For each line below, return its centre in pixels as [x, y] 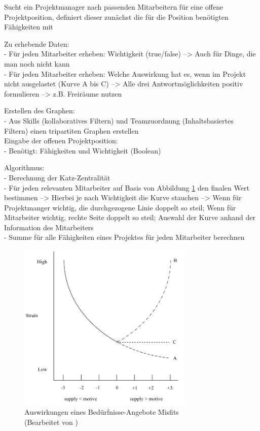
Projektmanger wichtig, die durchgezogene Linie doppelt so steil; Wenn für [120, 207]
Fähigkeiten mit [29, 27]
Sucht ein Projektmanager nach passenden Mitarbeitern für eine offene [114, 7]
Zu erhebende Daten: [37, 43]
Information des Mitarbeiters [49, 227]
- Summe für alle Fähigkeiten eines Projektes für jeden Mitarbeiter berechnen [124, 237]
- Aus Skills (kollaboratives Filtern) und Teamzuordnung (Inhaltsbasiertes [119, 120]
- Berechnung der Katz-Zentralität [57, 177]
